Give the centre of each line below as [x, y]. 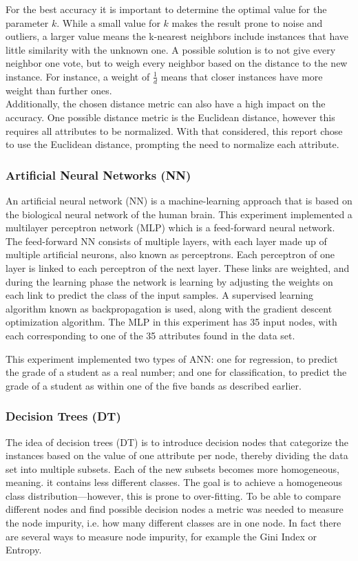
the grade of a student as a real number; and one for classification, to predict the [176, 372]
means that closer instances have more [242, 76]
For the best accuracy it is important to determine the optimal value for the [166, 9]
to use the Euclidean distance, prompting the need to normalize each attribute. [172, 144]
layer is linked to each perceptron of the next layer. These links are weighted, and [178, 267]
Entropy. [24, 550]
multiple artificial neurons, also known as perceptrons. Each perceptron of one [170, 254]
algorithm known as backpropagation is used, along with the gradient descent [169, 308]
